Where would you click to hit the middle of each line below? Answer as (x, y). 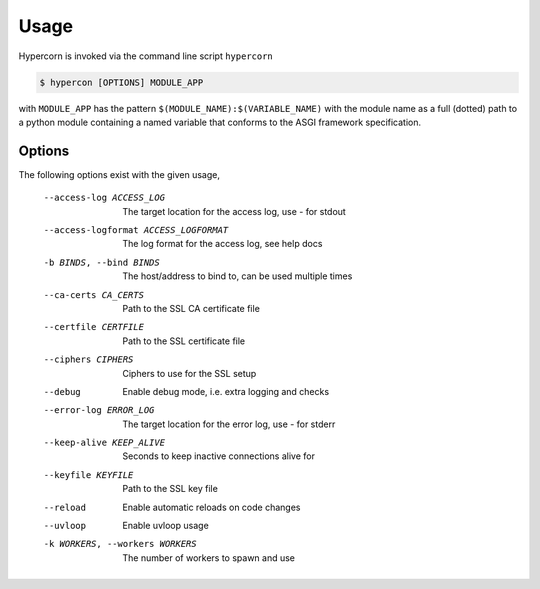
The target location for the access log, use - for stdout (234, 211)
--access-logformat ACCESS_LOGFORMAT (136, 229)
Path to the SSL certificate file (184, 341)
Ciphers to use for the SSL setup (189, 373)
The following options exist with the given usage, (119, 174)
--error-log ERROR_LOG (99, 410)
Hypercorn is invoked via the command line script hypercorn (146, 56)
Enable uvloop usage (165, 526)
